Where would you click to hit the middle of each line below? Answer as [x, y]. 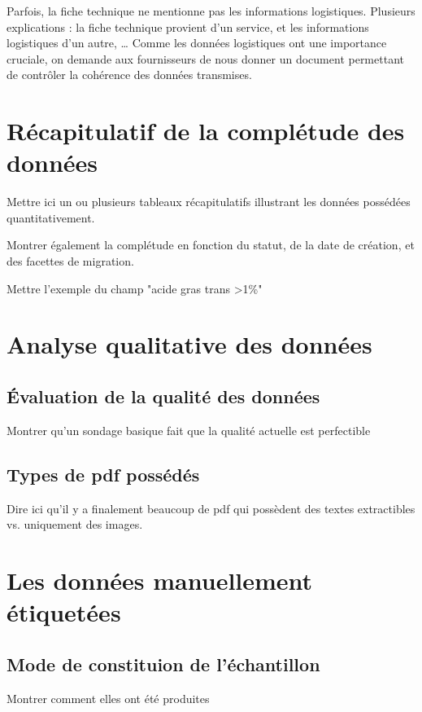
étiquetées [64, 612]
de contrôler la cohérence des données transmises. [129, 75]
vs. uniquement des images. [75, 524]
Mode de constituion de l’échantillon [163, 664]
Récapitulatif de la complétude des [206, 131]
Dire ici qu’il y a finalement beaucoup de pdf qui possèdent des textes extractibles [211, 508]
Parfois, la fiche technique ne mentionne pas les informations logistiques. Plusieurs [211, 11]
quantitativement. [51, 217]
